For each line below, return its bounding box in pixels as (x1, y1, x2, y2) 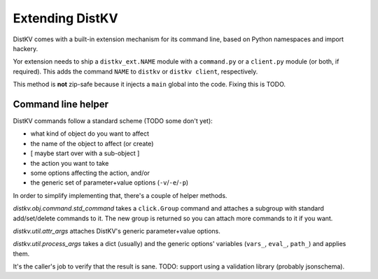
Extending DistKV (13, 10, 118, 26)
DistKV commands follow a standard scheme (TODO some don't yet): (13, 117, 213, 125)
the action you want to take (30, 159, 109, 167)
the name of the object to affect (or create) (30, 139, 154, 148)
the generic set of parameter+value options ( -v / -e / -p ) (30, 178, 189, 187)
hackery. (13, 44, 38, 52)
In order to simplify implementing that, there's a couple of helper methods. (13, 191, 227, 199)
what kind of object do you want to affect (30, 129, 150, 138)
